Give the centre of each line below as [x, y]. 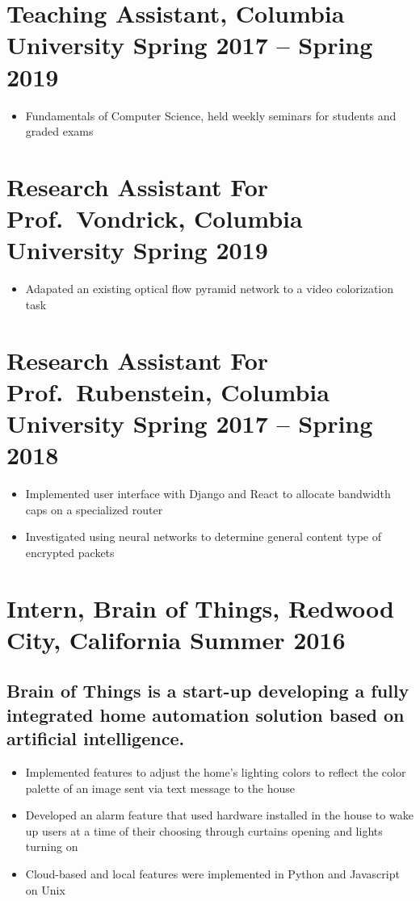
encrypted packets [70, 552]
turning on [52, 847]
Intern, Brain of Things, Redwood [200, 608]
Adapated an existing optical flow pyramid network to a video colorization [210, 289]
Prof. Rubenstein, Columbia [168, 391]
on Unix [45, 889]
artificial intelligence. [96, 738]
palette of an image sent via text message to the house [160, 788]
